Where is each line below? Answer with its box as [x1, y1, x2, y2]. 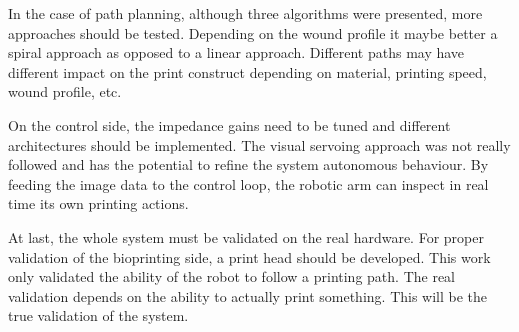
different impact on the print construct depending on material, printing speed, [8, 61, 487, 82]
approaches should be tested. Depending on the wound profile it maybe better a [8, 22, 498, 43]
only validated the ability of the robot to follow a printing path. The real [8, 266, 456, 287]
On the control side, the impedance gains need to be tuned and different [8, 114, 451, 135]
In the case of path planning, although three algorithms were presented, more [8, 3, 483, 23]
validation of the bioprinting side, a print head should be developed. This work [8, 246, 491, 267]
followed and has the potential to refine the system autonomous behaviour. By [8, 154, 489, 175]
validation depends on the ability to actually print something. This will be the [8, 285, 488, 306]
